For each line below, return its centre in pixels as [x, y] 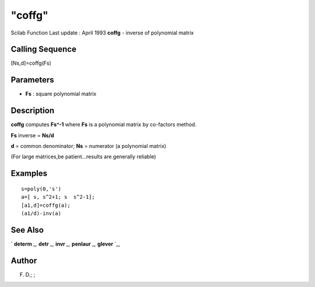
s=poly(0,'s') [41, 189]
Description [33, 111]
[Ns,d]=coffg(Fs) [31, 63]
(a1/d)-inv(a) [41, 214]
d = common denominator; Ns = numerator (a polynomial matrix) [88, 146]
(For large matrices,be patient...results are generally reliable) [83, 157]
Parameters [32, 80]
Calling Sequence [44, 49]
